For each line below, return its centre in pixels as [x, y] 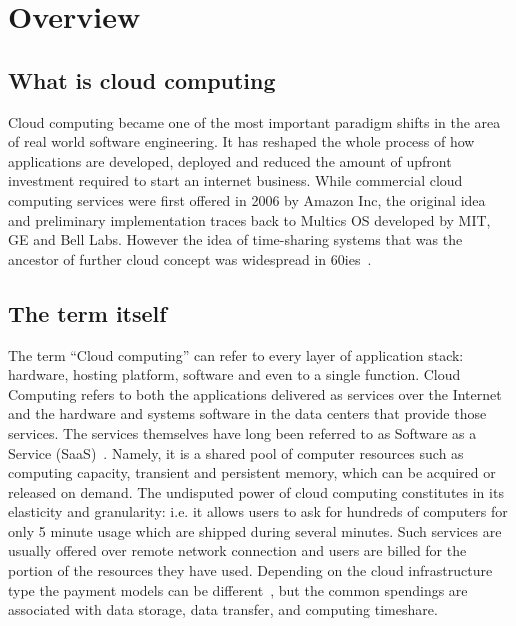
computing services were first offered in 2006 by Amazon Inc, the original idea [247, 199]
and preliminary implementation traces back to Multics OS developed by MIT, [249, 219]
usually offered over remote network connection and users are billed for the [237, 550]
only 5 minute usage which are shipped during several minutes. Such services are [255, 530]
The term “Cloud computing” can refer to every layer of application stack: [236, 354]
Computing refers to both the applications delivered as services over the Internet [255, 393]
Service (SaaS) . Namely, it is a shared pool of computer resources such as [236, 452]
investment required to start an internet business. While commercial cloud [235, 180]
